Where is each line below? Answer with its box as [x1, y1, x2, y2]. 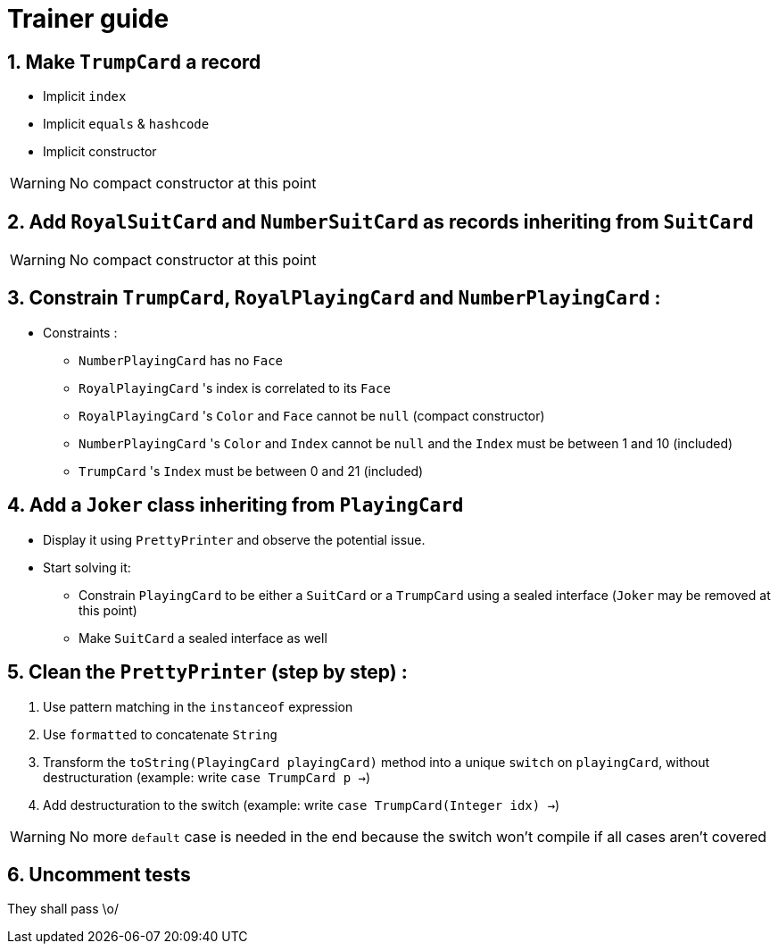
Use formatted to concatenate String [43, 726, 278, 742]
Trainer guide [7, 4, 170, 34]
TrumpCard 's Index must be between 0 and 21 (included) [79, 463, 424, 479]
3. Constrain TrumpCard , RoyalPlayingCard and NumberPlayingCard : [7, 287, 661, 310]
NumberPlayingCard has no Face [79, 352, 284, 368]
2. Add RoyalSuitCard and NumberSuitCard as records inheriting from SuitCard [7, 210, 754, 233]
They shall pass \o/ [7, 901, 120, 917]
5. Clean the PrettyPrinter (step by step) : [7, 661, 408, 684]
